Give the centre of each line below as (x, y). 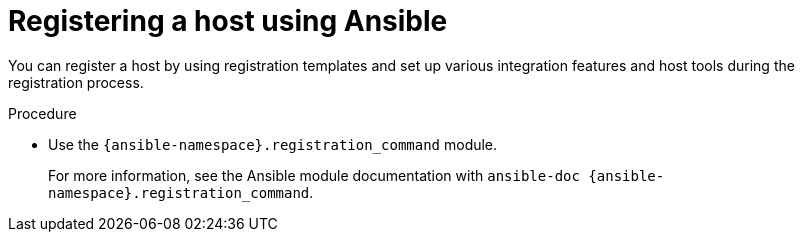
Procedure (42, 113)
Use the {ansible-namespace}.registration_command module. (273, 144)
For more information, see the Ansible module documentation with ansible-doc (314, 175)
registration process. (76, 82)
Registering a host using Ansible (228, 21)
